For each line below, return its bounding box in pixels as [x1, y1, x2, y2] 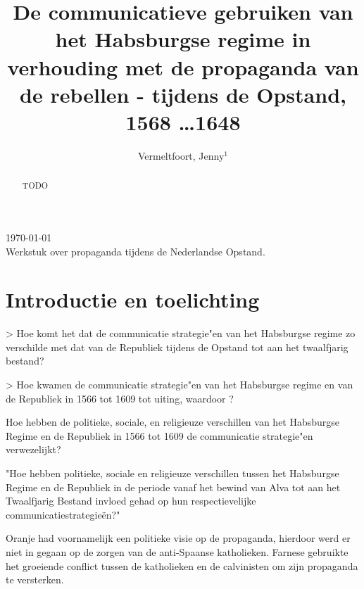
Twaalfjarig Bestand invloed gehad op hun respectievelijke [6, 493, 256, 508]
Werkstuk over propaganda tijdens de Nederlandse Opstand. [6, 243, 265, 258]
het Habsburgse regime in [55, 25, 311, 53]
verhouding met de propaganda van [7, 52, 359, 81]
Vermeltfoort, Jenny [137, 148, 225, 163]
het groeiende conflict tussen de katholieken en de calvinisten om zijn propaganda [6, 558, 358, 573]
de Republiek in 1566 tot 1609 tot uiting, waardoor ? [6, 391, 234, 405]
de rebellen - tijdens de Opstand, [20, 80, 346, 108]
